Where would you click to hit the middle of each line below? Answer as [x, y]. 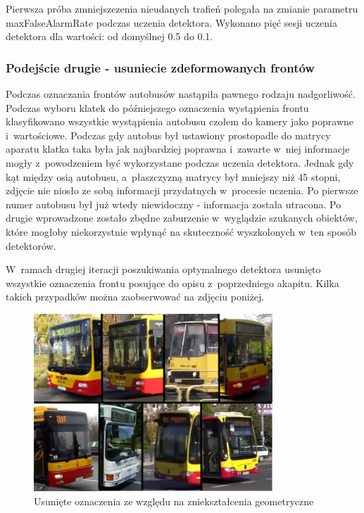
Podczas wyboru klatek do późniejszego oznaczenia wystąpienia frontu [157, 107]
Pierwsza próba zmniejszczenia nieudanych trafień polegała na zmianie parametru [182, 8]
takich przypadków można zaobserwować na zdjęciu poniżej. [135, 297]
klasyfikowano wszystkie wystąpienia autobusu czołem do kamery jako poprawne [180, 121]
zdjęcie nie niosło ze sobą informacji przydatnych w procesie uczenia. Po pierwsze [182, 190]
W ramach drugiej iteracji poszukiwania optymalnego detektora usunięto [163, 269]
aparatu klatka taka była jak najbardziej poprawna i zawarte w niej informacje [178, 149]
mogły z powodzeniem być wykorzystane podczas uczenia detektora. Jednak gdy [180, 162]
